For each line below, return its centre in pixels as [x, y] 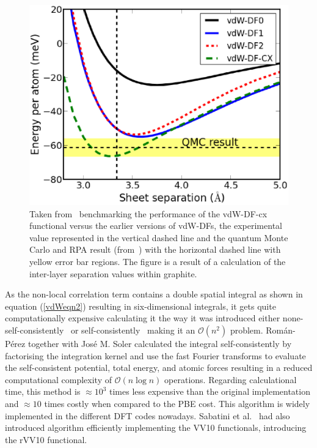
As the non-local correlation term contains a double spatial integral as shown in [154, 294]
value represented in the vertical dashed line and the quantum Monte [159, 237]
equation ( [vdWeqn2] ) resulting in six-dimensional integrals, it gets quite [140, 306]
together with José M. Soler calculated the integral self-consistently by [160, 343]
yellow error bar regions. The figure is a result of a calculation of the [158, 262]
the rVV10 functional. [46, 439]
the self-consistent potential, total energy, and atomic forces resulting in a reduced [159, 368]
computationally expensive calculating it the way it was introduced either [143, 318]
